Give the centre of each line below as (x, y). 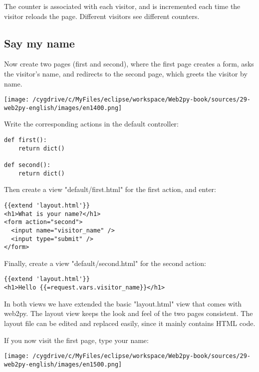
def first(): (25, 140)
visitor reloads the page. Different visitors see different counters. (102, 16)
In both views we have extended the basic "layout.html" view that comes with (123, 303)
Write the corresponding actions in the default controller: (91, 124)
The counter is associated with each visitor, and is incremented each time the (122, 6)
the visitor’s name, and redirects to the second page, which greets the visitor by (126, 73)
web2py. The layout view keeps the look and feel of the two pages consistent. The (129, 313)
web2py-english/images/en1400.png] (63, 108)
